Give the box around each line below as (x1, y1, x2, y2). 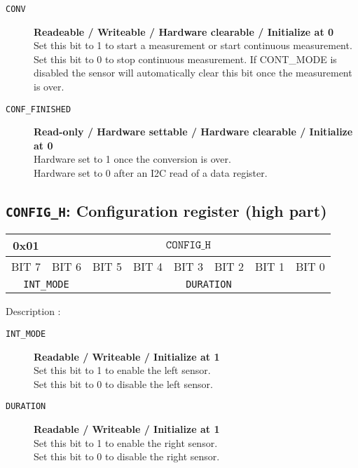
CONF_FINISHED (6, 104, 71, 114)
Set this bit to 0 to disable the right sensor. (34, 449, 220, 464)
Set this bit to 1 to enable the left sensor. (34, 363, 211, 377)
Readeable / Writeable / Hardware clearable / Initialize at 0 (34, 24, 334, 39)
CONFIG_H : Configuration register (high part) (6, 200, 327, 222)
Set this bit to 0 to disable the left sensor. (34, 376, 213, 391)
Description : (6, 304, 61, 319)
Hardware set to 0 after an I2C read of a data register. (34, 166, 268, 180)
